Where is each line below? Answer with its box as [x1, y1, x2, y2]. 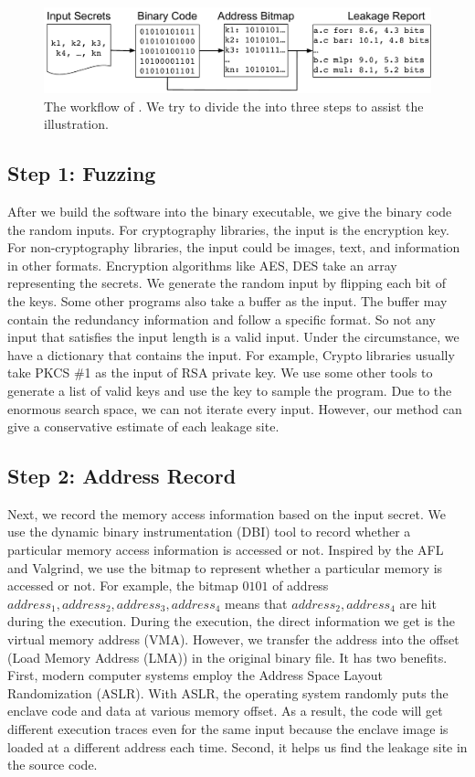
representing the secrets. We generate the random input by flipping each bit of [7, 273, 446, 293]
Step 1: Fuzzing [7, 159, 156, 187]
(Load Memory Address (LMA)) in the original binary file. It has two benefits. [7, 647, 448, 666]
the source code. [7, 755, 98, 774]
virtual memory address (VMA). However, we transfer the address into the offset [7, 630, 459, 649]
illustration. [44, 114, 109, 133]
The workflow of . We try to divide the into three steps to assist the [44, 96, 424, 115]
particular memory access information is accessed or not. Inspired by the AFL [7, 540, 444, 559]
